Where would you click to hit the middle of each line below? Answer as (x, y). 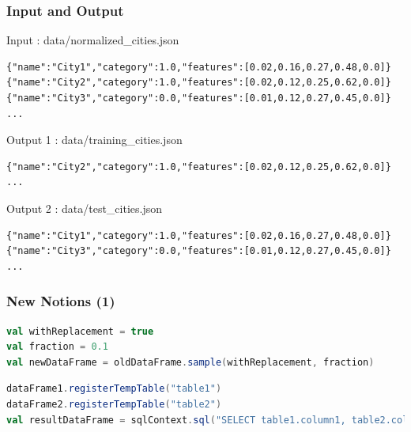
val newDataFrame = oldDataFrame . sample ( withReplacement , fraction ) (190, 362)
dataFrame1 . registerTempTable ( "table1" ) (114, 389)
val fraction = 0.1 (57, 347)
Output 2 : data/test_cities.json (85, 208)
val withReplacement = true (80, 331)
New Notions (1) (61, 301)
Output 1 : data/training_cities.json (94, 140)
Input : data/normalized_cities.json (93, 40)
